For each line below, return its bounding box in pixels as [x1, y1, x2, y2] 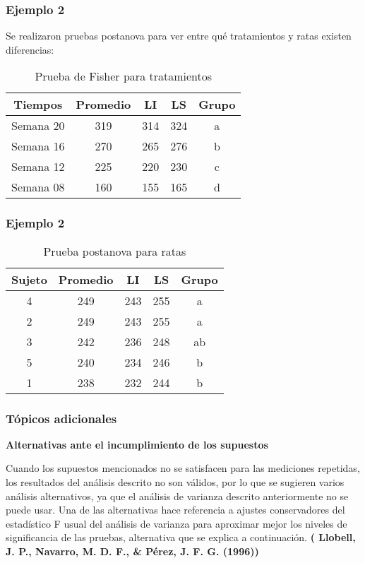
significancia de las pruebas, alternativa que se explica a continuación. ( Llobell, [6, 530, 356, 545]
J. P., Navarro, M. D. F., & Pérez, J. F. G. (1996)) [6, 544, 259, 558]
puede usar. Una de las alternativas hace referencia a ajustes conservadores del [6, 502, 345, 517]
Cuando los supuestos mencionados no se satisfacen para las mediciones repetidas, [6, 461, 360, 475]
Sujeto [11, 271, 47, 288]
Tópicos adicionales [6, 409, 117, 427]
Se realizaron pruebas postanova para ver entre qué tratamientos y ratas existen [6, 28, 352, 43]
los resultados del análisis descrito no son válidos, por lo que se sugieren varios [6, 475, 345, 490]
